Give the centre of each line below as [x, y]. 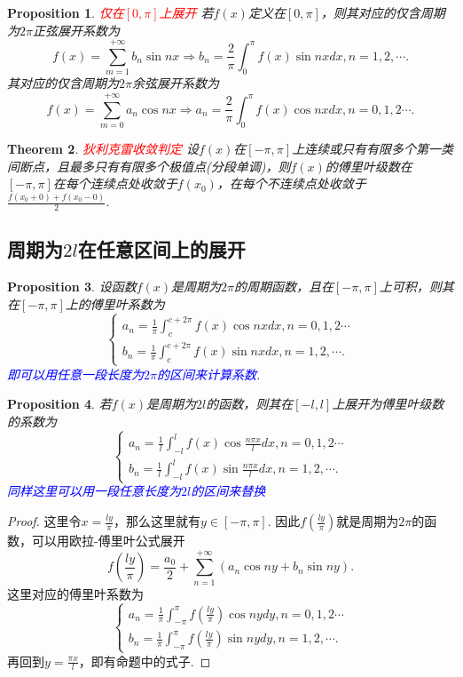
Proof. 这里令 [44, 521]
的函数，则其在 [250, 404]
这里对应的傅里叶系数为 [75, 593]
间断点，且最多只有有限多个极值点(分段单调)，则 [149, 166]
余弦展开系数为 [175, 83]
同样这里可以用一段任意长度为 [94, 491]
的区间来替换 [228, 491]
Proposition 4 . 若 [59, 404]
